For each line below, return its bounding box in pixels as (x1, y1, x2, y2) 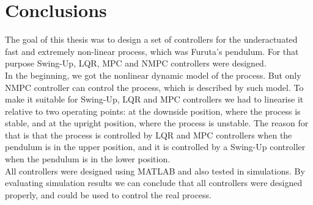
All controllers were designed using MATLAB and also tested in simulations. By (5, 164, 305, 177)
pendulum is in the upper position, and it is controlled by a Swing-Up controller (5, 140, 306, 153)
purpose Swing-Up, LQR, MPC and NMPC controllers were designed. (5, 57, 267, 70)
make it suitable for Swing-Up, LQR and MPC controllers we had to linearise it (5, 93, 304, 106)
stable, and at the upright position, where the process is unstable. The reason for (5, 117, 309, 129)
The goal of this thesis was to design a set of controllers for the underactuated (5, 33, 298, 46)
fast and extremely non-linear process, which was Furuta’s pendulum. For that (5, 45, 299, 57)
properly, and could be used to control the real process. (5, 188, 212, 201)
